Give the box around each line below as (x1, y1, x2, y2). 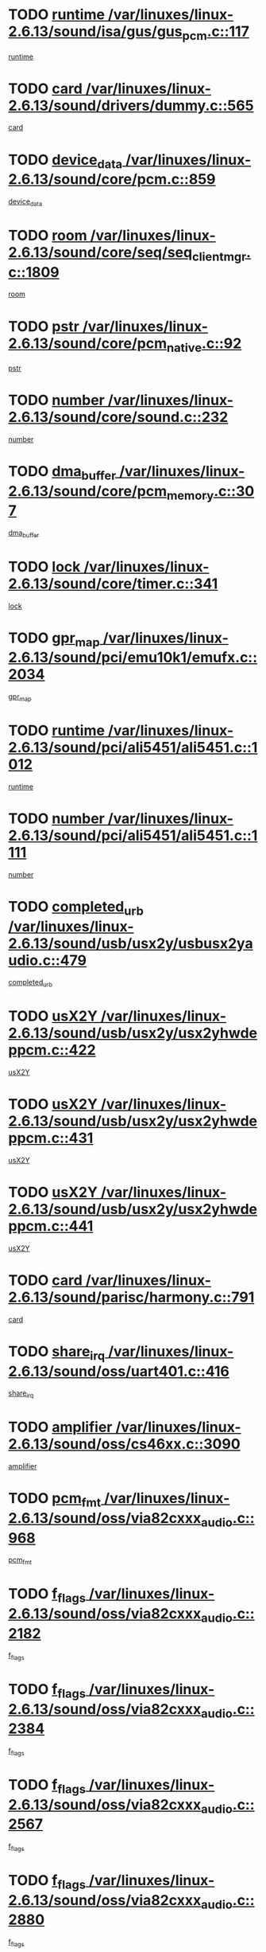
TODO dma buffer (8, 462, 117, 483)
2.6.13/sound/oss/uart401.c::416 (8, 1362, 230, 1380)
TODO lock (8, 557, 81, 576)
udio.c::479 (8, 951, 87, 969)
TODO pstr (8, 317, 79, 335)
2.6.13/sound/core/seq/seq (8, 243, 193, 261)
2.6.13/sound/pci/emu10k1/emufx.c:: (8, 649, 258, 666)
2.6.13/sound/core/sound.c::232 (8, 408, 229, 427)
